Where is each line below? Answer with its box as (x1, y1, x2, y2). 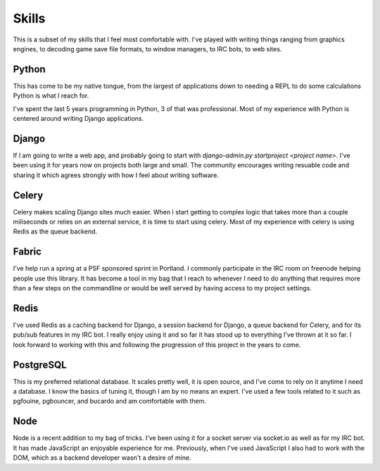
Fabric (13, 246, 42, 258)
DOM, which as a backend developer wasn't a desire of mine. (13, 453, 191, 462)
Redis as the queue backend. (13, 227, 98, 235)
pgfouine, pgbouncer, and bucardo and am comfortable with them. (13, 397, 207, 406)
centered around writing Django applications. (13, 115, 144, 123)
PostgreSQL (13, 359, 67, 370)
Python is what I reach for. (13, 91, 89, 100)
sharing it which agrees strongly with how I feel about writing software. (13, 171, 220, 179)
